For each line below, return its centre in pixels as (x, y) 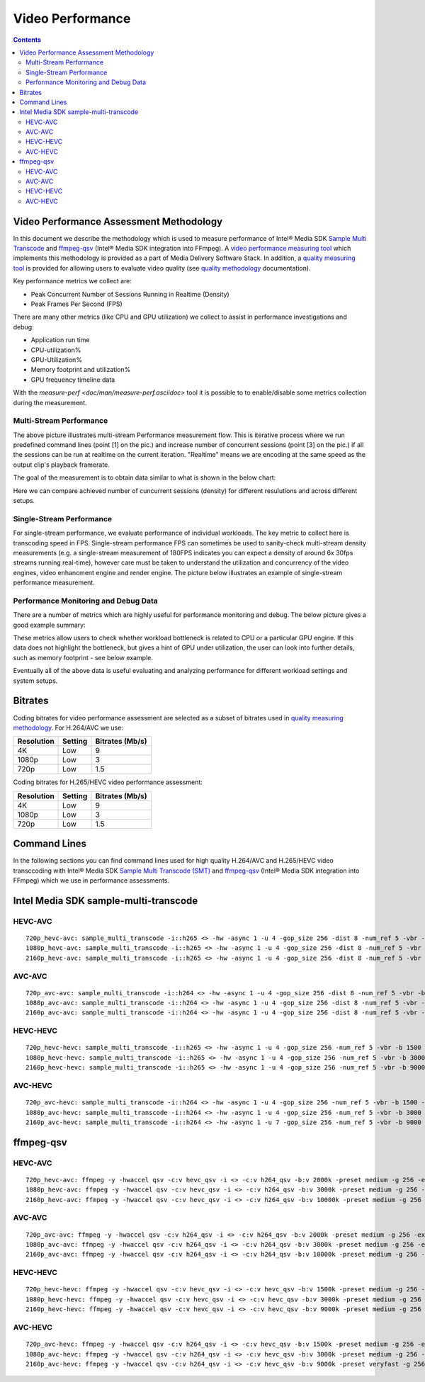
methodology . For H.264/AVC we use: (68, 727)
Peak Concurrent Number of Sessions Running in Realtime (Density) (130, 294)
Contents (27, 40)
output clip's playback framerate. (61, 465)
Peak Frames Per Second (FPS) (77, 304)
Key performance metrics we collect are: (73, 281)
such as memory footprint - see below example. (83, 657)
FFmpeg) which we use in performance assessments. (91, 880)
